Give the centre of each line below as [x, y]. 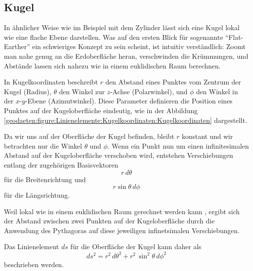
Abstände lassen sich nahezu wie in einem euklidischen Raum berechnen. [112, 65]
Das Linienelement [32, 246]
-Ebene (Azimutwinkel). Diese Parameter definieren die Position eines [129, 101]
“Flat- [234, 37]
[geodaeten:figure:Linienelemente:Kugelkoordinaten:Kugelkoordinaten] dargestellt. [126, 120]
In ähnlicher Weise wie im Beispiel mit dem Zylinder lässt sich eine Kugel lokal [122, 27]
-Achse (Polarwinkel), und [149, 91]
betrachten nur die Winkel [43, 145]
